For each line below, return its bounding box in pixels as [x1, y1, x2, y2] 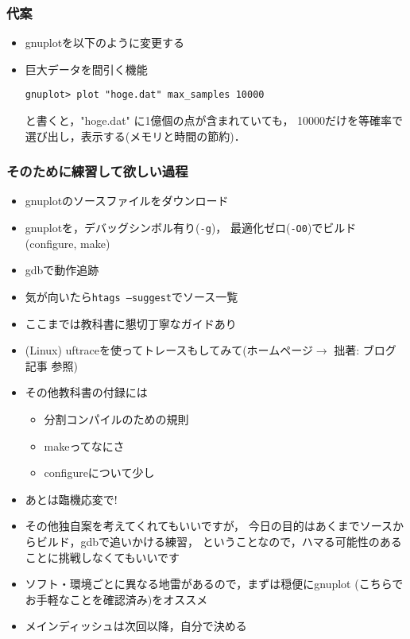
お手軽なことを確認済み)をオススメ [25, 591, 208, 607]
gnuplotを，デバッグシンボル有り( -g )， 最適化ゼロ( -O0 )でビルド [25, 219, 357, 236]
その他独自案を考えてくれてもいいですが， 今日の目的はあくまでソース [25, 517, 393, 534]
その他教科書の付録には [25, 384, 148, 401]
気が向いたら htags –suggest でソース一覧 [25, 288, 238, 304]
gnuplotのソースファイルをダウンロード [25, 192, 229, 209]
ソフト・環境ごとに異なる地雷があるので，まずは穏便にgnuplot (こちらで [25, 575, 404, 592]
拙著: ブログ [334, 342, 396, 358]
